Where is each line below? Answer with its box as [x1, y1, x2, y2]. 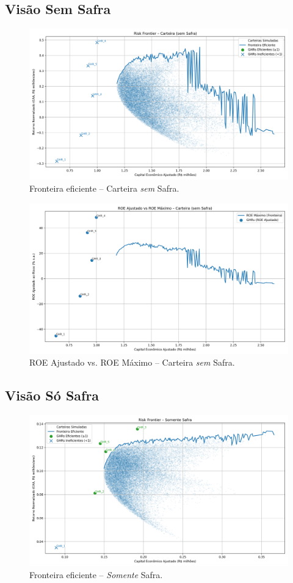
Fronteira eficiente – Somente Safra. [29, 568, 163, 581]
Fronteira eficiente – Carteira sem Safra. [29, 181, 179, 194]
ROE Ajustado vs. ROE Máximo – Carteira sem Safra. [29, 356, 235, 369]
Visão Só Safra [5, 386, 99, 405]
